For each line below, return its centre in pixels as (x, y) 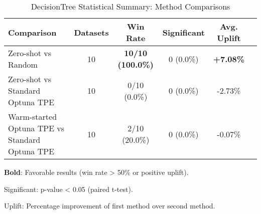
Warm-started (33, 117)
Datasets (91, 32)
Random (23, 64)
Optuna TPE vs (36, 128)
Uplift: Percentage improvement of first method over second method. (110, 206)
